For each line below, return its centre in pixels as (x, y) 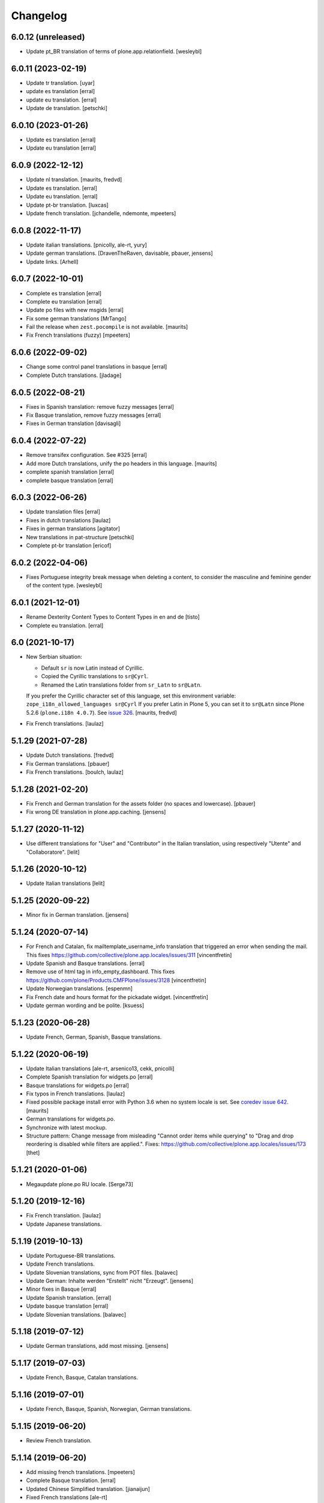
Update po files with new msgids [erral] (75, 310)
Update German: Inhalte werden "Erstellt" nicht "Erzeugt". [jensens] (110, 1281)
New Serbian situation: (54, 657)
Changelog (39, 16)
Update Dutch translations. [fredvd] (70, 755)
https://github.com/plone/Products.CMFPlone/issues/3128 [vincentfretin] (116, 980)
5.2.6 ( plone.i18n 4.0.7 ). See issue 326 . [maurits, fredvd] (101, 712)
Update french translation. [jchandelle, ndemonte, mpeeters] (101, 213)
